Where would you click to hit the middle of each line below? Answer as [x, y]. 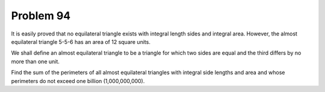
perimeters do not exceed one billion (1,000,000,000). [78, 81]
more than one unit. [36, 61]
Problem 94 [41, 16]
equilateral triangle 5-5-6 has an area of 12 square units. [81, 41]
